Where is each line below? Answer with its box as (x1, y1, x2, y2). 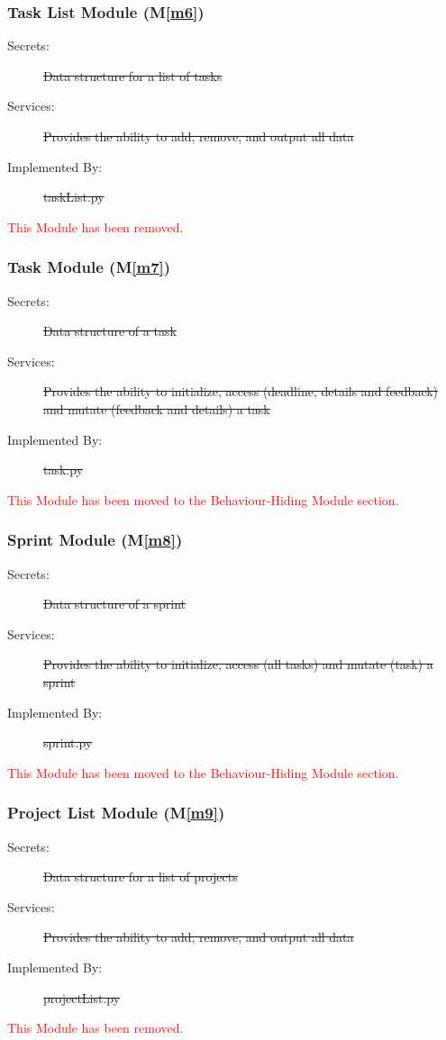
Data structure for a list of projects (43, 867, 238, 886)
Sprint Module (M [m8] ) (7, 529, 183, 551)
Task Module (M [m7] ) (7, 256, 171, 278)
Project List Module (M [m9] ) (7, 801, 225, 824)
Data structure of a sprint (43, 594, 186, 613)
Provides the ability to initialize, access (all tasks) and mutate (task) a (43, 655, 433, 674)
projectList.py (43, 988, 121, 1007)
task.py (43, 460, 84, 479)
